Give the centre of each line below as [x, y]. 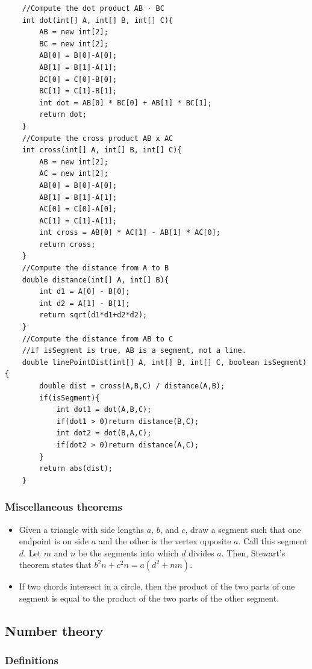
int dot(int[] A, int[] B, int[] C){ [98, 20]
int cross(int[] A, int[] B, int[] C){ [102, 150]
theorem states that [55, 565]
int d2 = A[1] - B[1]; [85, 303]
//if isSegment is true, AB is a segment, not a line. [134, 351]
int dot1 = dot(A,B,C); [104, 410]
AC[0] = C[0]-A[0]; [78, 209]
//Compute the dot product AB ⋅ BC [93, 8]
